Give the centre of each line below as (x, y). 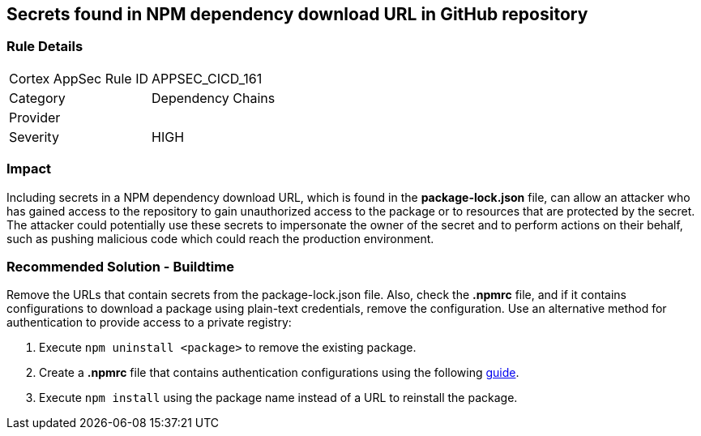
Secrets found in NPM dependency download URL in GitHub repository (297, 14)
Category (37, 98)
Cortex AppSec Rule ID (79, 78)
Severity (34, 137)
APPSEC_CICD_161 (207, 78)
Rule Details (45, 47)
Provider (35, 117)
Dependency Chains (214, 98)
